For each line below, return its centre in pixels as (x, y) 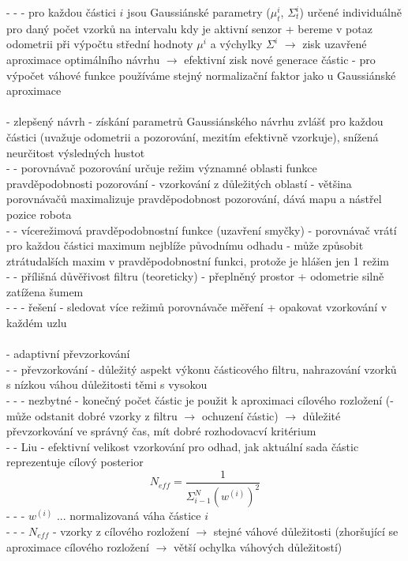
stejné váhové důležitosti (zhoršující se (306, 531)
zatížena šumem (45, 291)
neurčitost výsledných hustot (76, 152)
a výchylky (236, 44)
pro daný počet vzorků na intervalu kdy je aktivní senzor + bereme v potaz (189, 28)
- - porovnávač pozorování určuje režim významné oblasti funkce (162, 168)
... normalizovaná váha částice (129, 516)
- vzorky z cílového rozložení (121, 531)
